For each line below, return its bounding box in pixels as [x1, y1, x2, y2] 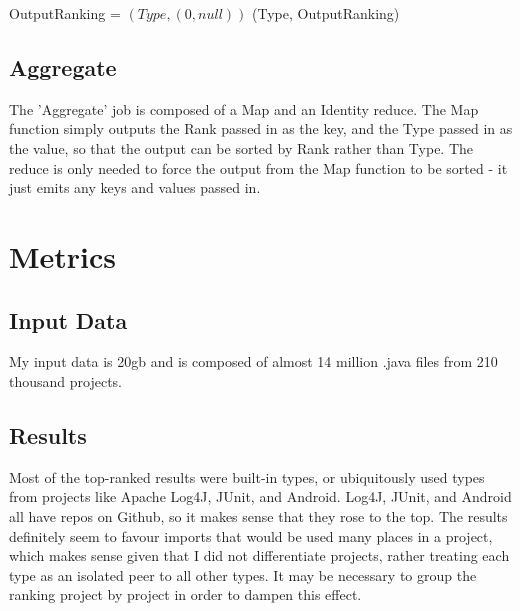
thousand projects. [9, 370, 122, 391]
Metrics [9, 235, 117, 276]
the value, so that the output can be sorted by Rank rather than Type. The [9, 137, 474, 158]
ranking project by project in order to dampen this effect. [9, 584, 362, 605]
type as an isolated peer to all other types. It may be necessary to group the [9, 564, 477, 585]
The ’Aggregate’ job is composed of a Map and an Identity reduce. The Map [9, 98, 479, 119]
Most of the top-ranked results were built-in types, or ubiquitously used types [9, 466, 485, 487]
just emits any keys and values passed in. [9, 177, 261, 198]
